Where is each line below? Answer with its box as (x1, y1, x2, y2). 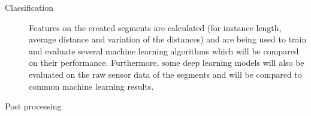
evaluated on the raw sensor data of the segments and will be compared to (29, 68, 302, 80)
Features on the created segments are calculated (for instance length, (29, 21, 282, 33)
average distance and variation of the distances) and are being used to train (29, 33, 307, 45)
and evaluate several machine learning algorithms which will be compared (29, 44, 299, 57)
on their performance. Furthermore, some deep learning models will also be (29, 56, 304, 69)
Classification (5, 1, 54, 13)
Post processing (5, 100, 62, 112)
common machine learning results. (29, 80, 154, 92)
